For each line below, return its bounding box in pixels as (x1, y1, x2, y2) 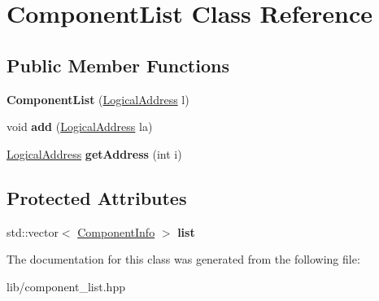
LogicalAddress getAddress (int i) (7, 145, 182, 162)
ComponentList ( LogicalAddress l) (7, 90, 189, 107)
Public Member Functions (7, 52, 229, 77)
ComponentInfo (77, 223, 155, 240)
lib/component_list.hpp (7, 277, 125, 294)
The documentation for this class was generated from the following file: (7, 251, 360, 268)
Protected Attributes (7, 185, 187, 210)
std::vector (7, 223, 59, 240)
